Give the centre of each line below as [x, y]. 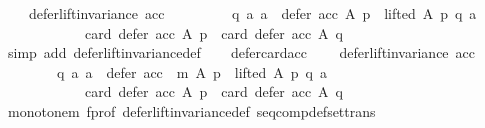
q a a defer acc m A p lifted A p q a [191, 71]
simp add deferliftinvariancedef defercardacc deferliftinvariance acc [241, 52]
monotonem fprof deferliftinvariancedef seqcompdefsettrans [191, 110]
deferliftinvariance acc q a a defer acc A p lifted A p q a [252, 13]
